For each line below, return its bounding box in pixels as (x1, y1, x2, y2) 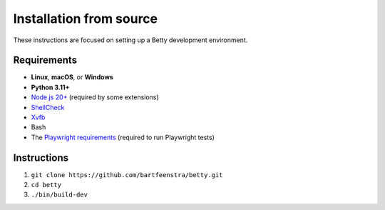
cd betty (31, 181, 62, 189)
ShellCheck (31, 103, 65, 111)
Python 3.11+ (31, 83, 70, 91)
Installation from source (13, 11, 158, 26)
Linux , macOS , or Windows (31, 73, 113, 81)
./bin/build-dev (31, 191, 88, 199)
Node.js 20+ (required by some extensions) (31, 93, 160, 101)
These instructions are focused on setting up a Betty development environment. (13, 36, 248, 44)
